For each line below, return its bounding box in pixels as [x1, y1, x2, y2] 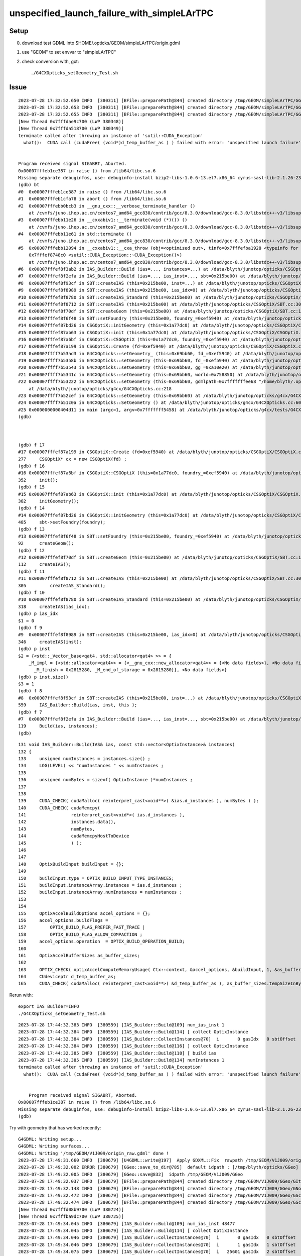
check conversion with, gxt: [22, 58, 79, 64]
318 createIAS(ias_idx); [18, 603, 90, 609]
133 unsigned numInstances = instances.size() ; [18, 756, 150, 761]
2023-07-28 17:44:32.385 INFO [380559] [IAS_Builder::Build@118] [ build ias [18, 1050, 217, 1056]
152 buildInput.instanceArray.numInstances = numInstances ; [18, 889, 183, 895]
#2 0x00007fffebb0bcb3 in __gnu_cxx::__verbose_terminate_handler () [18, 203, 196, 208]
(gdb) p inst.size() [18, 674, 69, 680]
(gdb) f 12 [18, 548, 45, 553]
